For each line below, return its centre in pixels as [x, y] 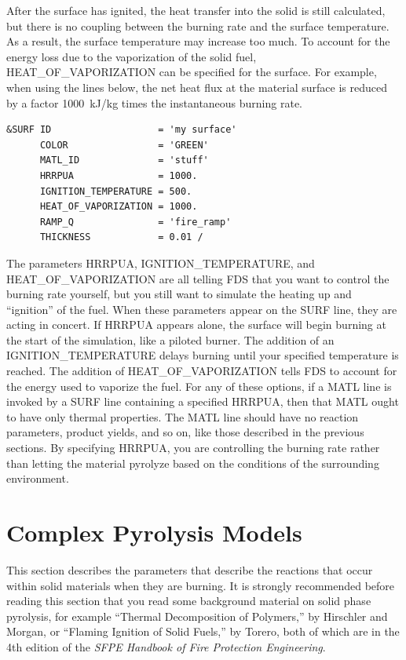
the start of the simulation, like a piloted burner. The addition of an [170, 339]
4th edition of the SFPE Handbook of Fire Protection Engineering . [166, 646]
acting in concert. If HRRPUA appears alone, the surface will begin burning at [196, 325]
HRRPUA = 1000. [119, 175]
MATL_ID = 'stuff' [124, 160]
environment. [38, 478]
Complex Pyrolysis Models [154, 532]
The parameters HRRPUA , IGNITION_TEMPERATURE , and [161, 263]
